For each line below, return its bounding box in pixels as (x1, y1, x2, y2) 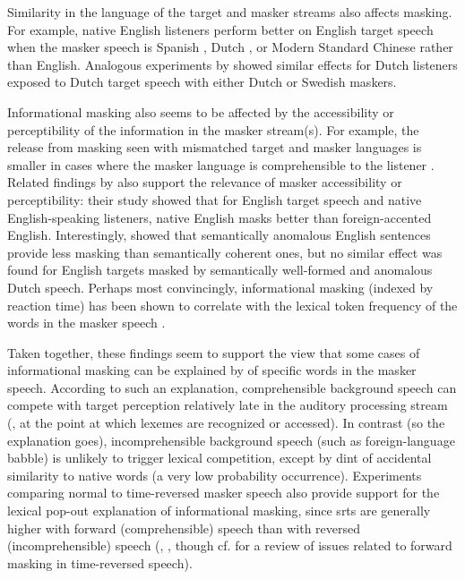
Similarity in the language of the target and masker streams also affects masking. (7, 3, 452, 21)
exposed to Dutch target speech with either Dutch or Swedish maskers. (7, 72, 397, 91)
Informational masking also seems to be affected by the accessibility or (7, 102, 394, 121)
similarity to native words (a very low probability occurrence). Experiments (7, 465, 422, 484)
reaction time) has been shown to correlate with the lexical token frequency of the (7, 295, 458, 314)
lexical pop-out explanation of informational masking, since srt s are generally (7, 501, 431, 520)
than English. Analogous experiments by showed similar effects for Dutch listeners (7, 55, 458, 73)
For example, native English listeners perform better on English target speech (7, 20, 434, 38)
